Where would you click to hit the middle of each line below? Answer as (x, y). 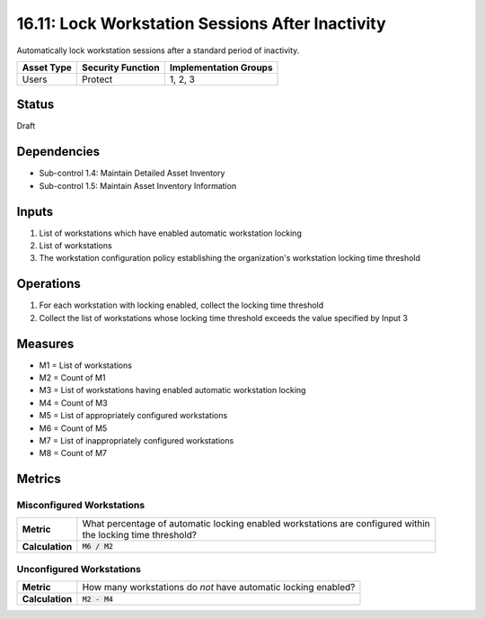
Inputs (35, 211)
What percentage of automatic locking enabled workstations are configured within (256, 524)
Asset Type (47, 67)
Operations (48, 284)
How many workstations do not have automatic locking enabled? (219, 588)
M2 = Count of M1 (72, 378)
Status (35, 105)
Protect (97, 79)
